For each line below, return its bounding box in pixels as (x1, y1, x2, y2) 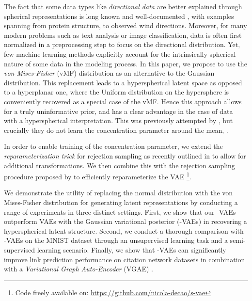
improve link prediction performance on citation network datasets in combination (4, 254, 245, 264)
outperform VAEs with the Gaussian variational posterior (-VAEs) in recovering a (4, 216, 247, 226)
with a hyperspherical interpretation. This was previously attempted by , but (4, 115, 233, 126)
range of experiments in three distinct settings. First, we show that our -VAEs (4, 206, 236, 217)
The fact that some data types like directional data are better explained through (4, 1, 242, 11)
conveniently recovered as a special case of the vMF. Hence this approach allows (4, 96, 242, 106)
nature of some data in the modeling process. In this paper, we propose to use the (4, 58, 247, 68)
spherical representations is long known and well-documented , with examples (4, 11, 234, 21)
